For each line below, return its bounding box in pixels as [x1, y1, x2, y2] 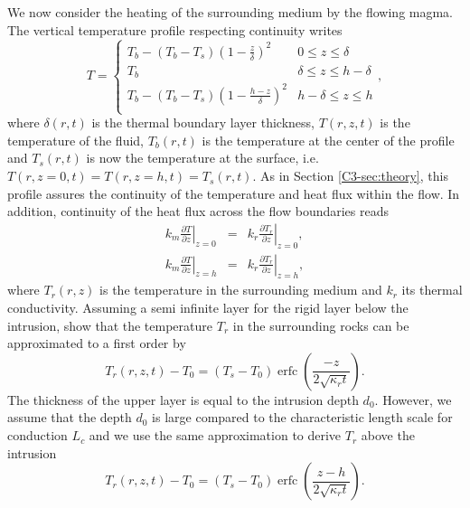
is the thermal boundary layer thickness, [91, 113, 315, 132]
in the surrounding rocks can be [232, 315, 409, 334]
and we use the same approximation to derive [89, 426, 342, 445]
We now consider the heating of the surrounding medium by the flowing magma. [7, 3, 454, 21]
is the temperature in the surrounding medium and [99, 280, 382, 299]
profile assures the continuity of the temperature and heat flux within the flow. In [7, 183, 460, 202]
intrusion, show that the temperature [7, 315, 213, 334]
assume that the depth [7, 408, 132, 427]
